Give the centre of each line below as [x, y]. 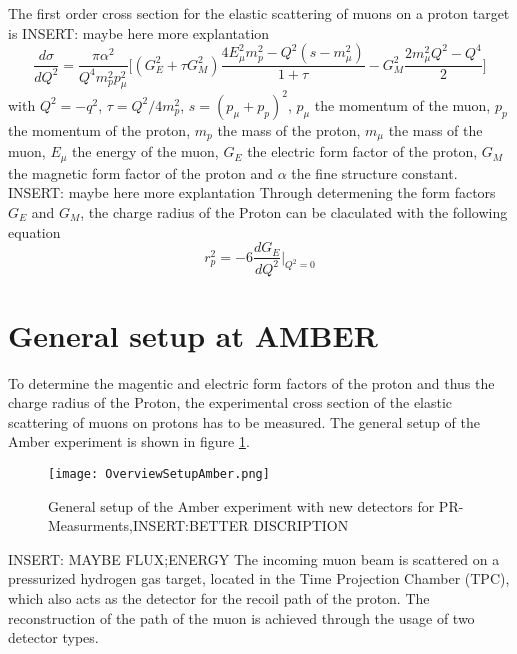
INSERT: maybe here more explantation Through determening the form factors [252, 192]
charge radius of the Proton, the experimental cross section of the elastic [230, 402]
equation [34, 231]
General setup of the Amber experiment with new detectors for [241, 505]
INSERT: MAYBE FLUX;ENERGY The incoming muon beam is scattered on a [254, 558]
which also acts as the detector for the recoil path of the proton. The [219, 598]
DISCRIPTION [301, 525]
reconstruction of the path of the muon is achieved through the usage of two [241, 617]
